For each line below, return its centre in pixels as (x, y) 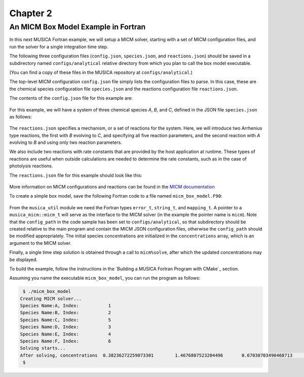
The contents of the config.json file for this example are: (71, 98)
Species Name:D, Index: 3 (66, 327)
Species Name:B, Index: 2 (66, 313)
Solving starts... (43, 348)
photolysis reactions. (31, 166)
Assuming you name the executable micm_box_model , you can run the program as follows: (105, 278)
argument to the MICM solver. (41, 243)
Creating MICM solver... (51, 298)
